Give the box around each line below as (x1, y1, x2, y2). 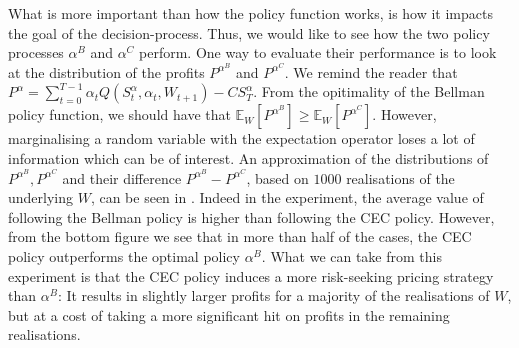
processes (8, 42, 64, 63)
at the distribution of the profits (8, 61, 205, 82)
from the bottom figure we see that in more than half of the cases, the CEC (8, 226, 472, 247)
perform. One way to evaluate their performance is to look (139, 42, 497, 63)
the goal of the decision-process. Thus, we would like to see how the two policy (8, 22, 490, 43)
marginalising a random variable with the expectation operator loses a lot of (8, 128, 475, 149)
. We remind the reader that (284, 61, 458, 82)
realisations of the (346, 167, 455, 188)
